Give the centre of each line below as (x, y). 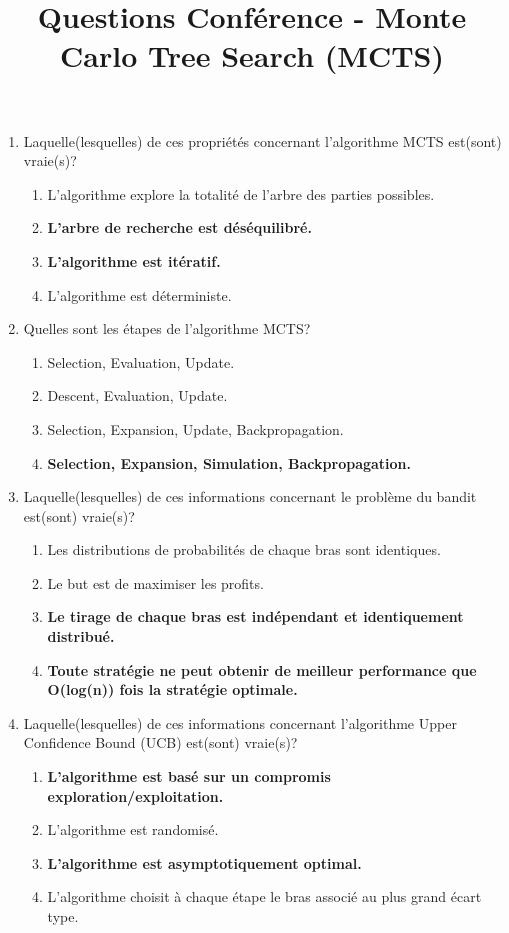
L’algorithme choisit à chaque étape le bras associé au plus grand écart (264, 896)
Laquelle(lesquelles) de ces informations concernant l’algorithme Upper (240, 722)
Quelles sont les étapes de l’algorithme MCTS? (167, 328)
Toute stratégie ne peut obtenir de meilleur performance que (262, 669)
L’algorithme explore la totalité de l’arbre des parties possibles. (241, 193)
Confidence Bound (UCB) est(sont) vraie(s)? (160, 742)
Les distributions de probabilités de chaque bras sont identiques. (244, 549)
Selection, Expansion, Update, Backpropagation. (195, 428)
